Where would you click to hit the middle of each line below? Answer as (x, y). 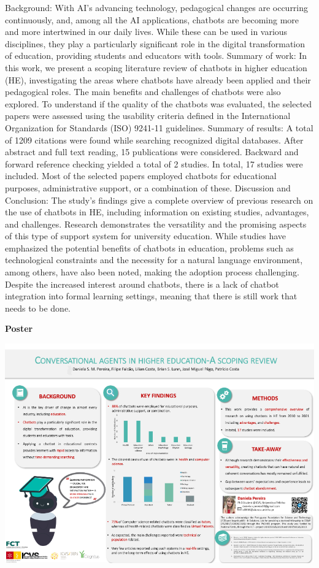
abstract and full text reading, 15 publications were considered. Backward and (152, 152)
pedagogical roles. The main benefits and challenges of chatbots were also (143, 92)
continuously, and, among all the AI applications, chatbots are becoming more (152, 19)
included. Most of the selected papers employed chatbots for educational (141, 176)
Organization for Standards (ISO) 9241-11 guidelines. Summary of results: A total (159, 127)
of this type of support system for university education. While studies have (146, 236)
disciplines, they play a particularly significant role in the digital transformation (155, 43)
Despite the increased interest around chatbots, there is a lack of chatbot (142, 284)
